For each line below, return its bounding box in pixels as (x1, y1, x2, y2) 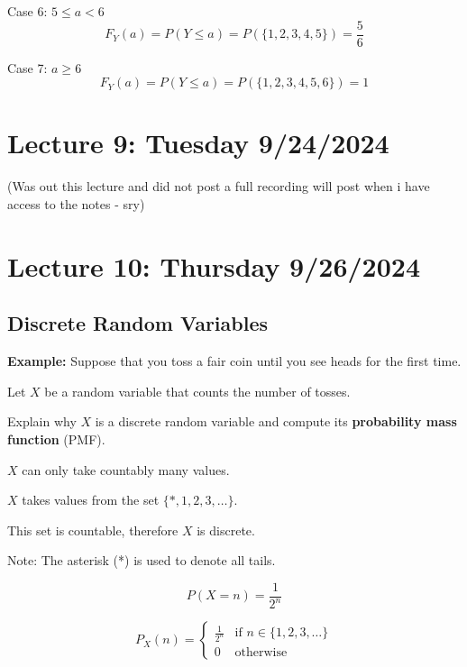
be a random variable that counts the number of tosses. (44, 381, 351, 400)
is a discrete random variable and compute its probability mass (95, 412, 457, 431)
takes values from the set (22, 490, 160, 509)
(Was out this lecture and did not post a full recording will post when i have (7, 177, 430, 196)
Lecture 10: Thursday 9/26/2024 (7, 247, 420, 284)
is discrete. (197, 520, 255, 539)
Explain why (7, 412, 77, 431)
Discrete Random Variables (7, 309, 269, 337)
